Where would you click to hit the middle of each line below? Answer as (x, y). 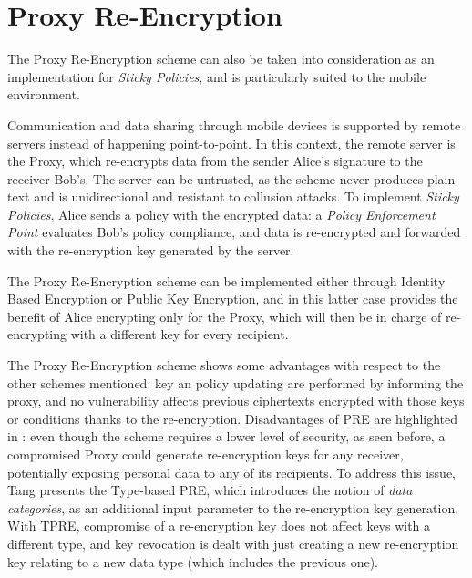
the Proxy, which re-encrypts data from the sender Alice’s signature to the (215, 161)
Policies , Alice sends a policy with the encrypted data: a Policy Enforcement (221, 214)
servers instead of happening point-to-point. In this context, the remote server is (231, 143)
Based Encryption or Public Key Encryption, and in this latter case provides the (233, 299)
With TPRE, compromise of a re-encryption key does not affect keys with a (219, 526)
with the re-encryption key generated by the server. (151, 250)
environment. (44, 94)
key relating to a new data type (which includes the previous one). (193, 561)
